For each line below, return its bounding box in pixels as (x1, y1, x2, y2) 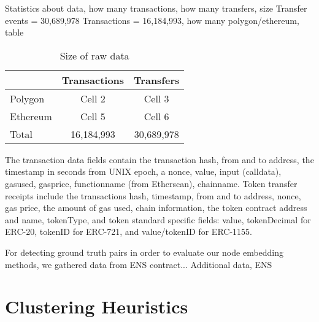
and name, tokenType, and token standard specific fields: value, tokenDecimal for (5, 213, 311, 226)
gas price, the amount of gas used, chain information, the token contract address (5, 201, 307, 214)
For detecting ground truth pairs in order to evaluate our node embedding (5, 245, 284, 258)
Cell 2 (80, 91, 106, 105)
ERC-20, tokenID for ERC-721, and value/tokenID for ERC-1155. (5, 225, 252, 238)
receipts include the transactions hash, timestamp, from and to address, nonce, (5, 189, 301, 202)
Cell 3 (144, 91, 169, 105)
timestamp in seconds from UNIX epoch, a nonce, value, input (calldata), (5, 165, 282, 178)
